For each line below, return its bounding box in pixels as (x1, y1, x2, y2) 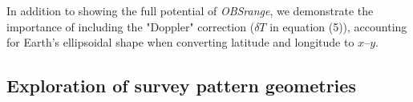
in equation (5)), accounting (269, 18, 407, 35)
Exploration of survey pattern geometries (6, 73, 356, 98)
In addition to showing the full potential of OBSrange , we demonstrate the (6, 2, 374, 18)
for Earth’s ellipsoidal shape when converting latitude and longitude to (6, 34, 354, 51)
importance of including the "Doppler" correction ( (6, 18, 255, 35)
